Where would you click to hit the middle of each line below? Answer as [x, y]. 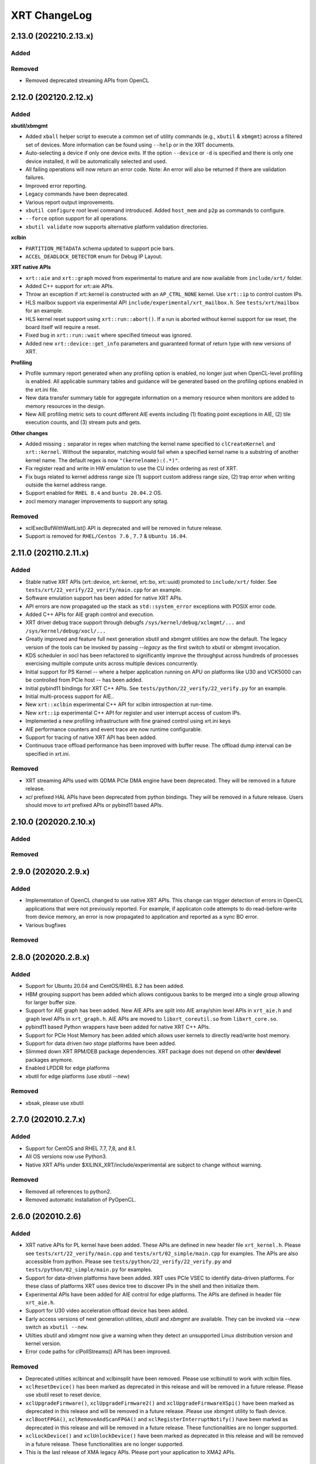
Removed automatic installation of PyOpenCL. [81, 1200]
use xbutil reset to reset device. [63, 1395]
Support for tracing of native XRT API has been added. [91, 737]
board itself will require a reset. [63, 327]
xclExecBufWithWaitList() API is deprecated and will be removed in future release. [124, 528]
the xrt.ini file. [42, 389]
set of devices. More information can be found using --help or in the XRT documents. [130, 145]
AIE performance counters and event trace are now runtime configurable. [114, 729]
